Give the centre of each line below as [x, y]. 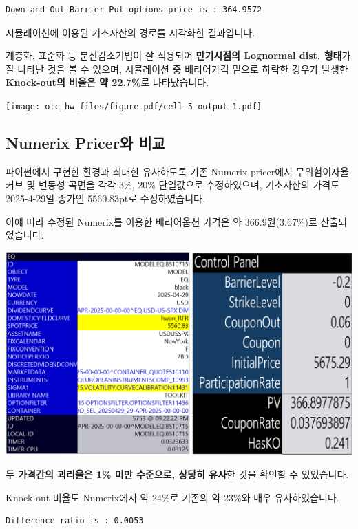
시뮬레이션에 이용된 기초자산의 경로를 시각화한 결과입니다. [130, 32]
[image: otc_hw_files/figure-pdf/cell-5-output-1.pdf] [134, 106]
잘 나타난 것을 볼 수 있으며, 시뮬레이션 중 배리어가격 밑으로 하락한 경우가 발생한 [177, 68]
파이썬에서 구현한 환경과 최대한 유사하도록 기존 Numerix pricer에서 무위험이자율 [177, 171]
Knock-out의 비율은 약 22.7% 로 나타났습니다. [107, 82]
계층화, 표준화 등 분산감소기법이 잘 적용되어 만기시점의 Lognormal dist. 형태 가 [178, 55]
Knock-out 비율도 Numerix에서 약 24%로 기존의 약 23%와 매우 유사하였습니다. [172, 497]
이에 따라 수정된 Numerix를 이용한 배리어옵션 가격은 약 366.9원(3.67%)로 [161, 221]
